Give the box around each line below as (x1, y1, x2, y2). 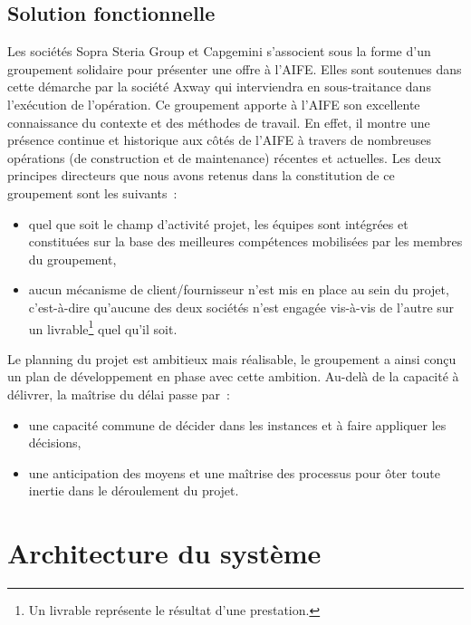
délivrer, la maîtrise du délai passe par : (7, 384, 230, 403)
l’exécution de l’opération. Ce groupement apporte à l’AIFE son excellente (7, 94, 420, 113)
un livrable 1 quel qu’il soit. (28, 316, 178, 338)
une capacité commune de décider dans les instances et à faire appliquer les (28, 415, 447, 434)
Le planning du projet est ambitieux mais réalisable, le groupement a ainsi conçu (7, 349, 457, 368)
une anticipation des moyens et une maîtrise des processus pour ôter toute (28, 463, 440, 482)
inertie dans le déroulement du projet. (28, 481, 239, 500)
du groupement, (28, 249, 117, 268)
